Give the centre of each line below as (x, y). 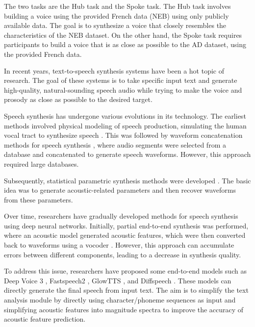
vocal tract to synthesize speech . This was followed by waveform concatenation (123, 135)
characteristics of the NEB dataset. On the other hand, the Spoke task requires (123, 35)
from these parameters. (38, 199)
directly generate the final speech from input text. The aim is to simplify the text (126, 290)
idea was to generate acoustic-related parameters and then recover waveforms (120, 190)
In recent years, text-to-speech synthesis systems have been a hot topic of (114, 70)
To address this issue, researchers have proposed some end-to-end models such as (125, 271)
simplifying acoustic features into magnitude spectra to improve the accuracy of (124, 309)
